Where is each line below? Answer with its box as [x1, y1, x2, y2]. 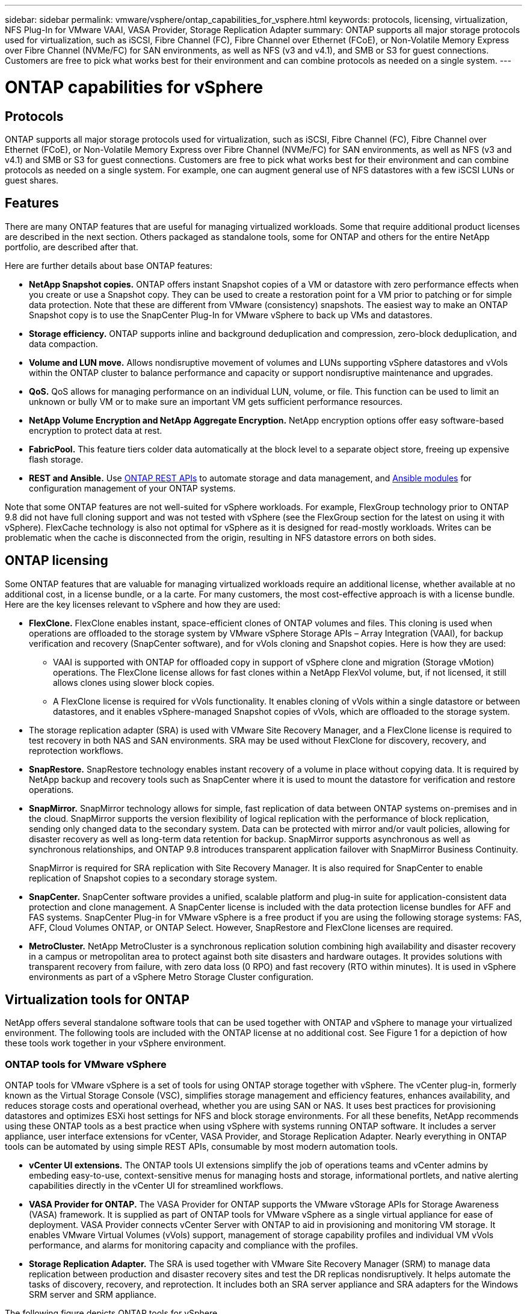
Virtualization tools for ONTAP [5, 992, 190, 1008]
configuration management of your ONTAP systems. [29, 483, 236, 493]
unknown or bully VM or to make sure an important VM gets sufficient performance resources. [29, 396, 403, 407]
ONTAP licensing [5, 553, 108, 569]
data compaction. [29, 338, 98, 349]
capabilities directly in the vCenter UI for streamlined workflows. [29, 1180, 283, 1191]
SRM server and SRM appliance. [29, 1289, 156, 1300]
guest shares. [5, 174, 59, 185]
